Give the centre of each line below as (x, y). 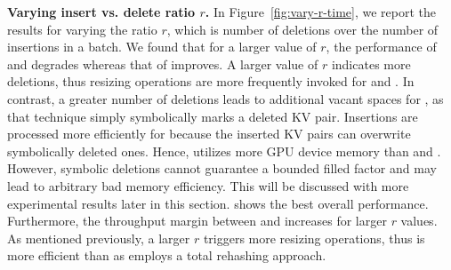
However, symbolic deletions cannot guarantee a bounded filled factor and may (222, 168)
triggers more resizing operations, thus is (314, 238)
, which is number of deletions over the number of (302, 29)
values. (419, 221)
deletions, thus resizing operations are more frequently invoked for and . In (211, 81)
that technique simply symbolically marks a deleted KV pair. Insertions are (213, 116)
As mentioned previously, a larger (99, 238)
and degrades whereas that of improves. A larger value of (163, 64)
